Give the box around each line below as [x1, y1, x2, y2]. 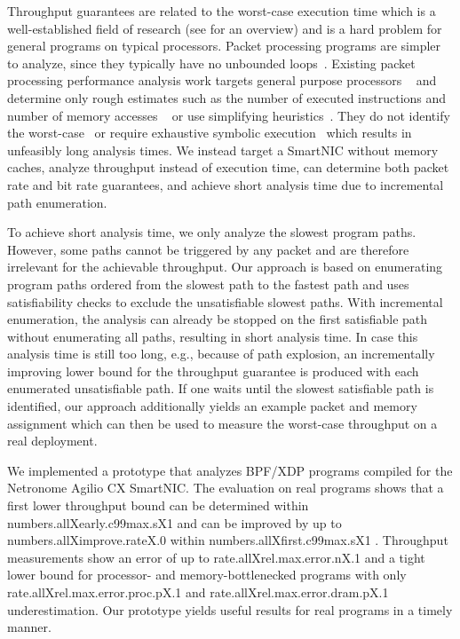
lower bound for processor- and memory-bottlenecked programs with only [7, 565, 407, 584]
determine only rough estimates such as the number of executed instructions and [7, 88, 447, 106]
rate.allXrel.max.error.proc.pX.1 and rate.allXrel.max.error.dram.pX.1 [7, 583, 389, 601]
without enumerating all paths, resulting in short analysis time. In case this [7, 327, 418, 345]
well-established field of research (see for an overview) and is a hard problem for [7, 19, 442, 37]
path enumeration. [7, 193, 107, 211]
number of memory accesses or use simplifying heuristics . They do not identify [7, 106, 450, 124]
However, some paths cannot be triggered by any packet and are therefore [7, 240, 409, 258]
